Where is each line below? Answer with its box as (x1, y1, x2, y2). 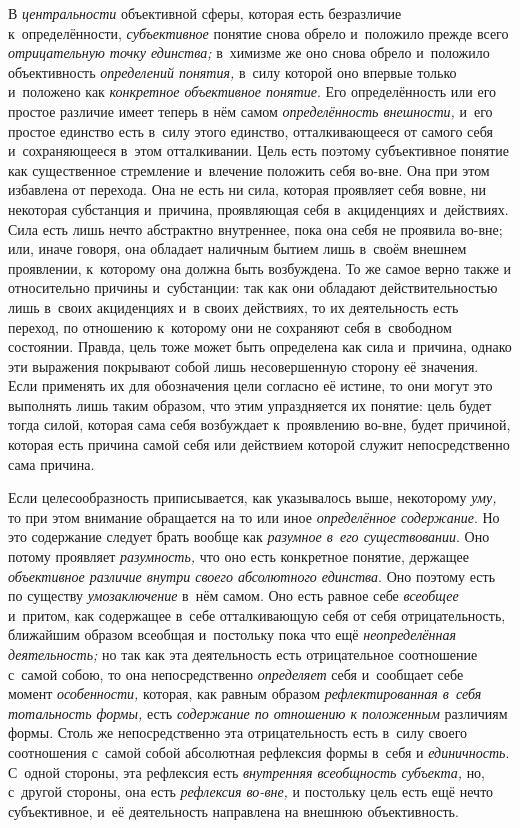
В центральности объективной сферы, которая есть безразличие (8, 3, 402, 23)
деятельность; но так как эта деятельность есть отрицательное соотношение (8, 644, 478, 664)
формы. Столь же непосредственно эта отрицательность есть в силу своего (8, 722, 468, 743)
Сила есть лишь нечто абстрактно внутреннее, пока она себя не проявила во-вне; (8, 218, 503, 239)
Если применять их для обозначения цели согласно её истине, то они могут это (8, 375, 493, 396)
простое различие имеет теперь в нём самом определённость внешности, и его (8, 100, 493, 121)
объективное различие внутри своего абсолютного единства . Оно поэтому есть (8, 565, 496, 586)
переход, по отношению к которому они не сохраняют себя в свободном (8, 316, 452, 337)
